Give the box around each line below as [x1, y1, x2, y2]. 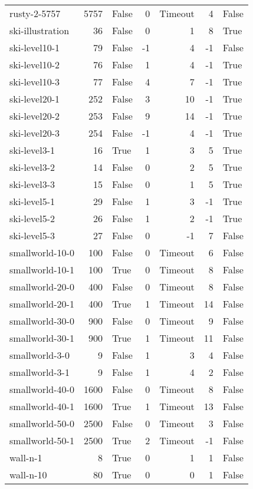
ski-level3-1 [9, 143, 55, 157]
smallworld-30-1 [9, 331, 74, 345]
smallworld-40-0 [9, 382, 74, 396]
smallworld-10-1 [9, 263, 74, 276]
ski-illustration [9, 24, 70, 37]
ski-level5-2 [9, 212, 55, 225]
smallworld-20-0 [9, 280, 74, 293]
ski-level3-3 [9, 177, 55, 191]
